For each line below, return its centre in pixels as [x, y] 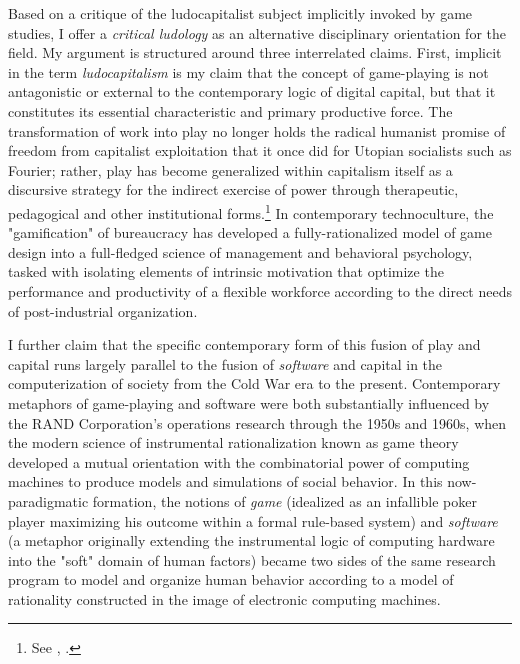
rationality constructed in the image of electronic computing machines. [224, 598]
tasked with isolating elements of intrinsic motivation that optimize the [226, 271]
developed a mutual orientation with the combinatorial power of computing [239, 461]
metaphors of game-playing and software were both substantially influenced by [249, 402]
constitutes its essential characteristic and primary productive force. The [230, 110]
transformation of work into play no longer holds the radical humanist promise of [257, 130]
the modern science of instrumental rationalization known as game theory [233, 442]
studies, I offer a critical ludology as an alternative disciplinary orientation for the [257, 32]
